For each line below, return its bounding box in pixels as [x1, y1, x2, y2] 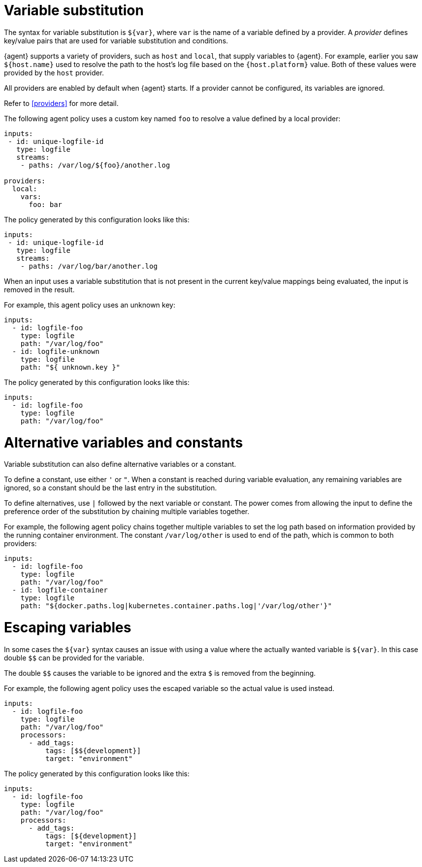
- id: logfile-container [12, 586, 108, 594]
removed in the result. [4, 285, 75, 294]
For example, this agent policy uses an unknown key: [4, 300, 175, 309]
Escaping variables [4, 619, 131, 636]
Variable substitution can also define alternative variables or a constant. [4, 460, 236, 469]
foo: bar [29, 200, 63, 208]
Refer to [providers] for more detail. [4, 99, 119, 107]
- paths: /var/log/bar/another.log [20, 262, 158, 270]
